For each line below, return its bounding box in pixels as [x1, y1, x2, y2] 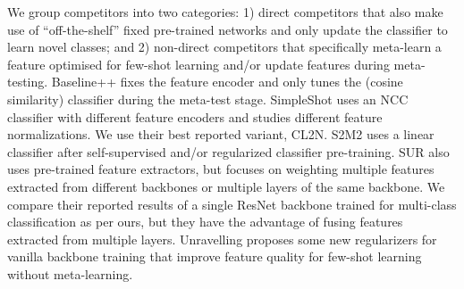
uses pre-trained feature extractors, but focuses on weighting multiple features [7, 160, 434, 178]
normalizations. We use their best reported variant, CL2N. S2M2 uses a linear [7, 125, 434, 144]
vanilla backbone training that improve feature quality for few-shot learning [7, 247, 422, 266]
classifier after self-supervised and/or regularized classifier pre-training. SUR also [7, 142, 450, 161]
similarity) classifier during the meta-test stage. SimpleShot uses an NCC [7, 89, 409, 108]
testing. [7, 72, 48, 91]
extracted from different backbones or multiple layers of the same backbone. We [7, 177, 445, 195]
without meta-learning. [7, 264, 133, 283]
